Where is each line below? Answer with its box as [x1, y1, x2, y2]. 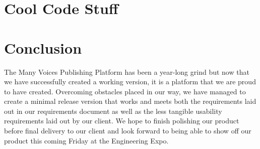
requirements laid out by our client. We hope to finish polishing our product [4, 115, 239, 126]
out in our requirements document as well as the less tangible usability [4, 105, 222, 116]
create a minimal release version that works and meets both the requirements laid [4, 96, 256, 106]
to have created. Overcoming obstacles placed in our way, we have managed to [4, 86, 246, 96]
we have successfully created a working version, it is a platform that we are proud [4, 76, 256, 87]
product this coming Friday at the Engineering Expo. [4, 135, 169, 145]
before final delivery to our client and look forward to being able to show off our [4, 125, 251, 136]
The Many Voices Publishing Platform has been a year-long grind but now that [4, 66, 249, 77]
